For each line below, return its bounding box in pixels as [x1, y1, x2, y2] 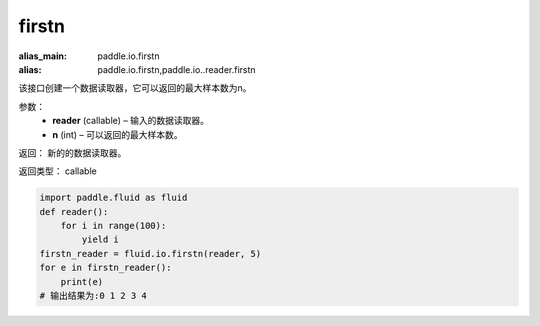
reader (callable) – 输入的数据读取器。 [52, 115, 210, 127]
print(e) [60, 276, 104, 287]
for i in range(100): [60, 220, 167, 232]
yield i [81, 234, 120, 245]
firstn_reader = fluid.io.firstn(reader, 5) [39, 248, 262, 259]
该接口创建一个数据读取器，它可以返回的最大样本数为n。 [18, 82, 252, 94]
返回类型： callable [18, 165, 97, 177]
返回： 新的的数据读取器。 [18, 146, 127, 159]
